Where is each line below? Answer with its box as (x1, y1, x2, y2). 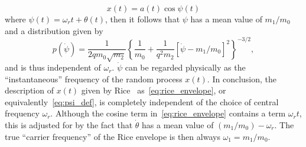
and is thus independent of (5, 61, 101, 73)
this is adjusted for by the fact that (5, 119, 133, 131)
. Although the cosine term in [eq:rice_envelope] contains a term (50, 107, 286, 119)
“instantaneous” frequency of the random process (5, 72, 183, 85)
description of (5, 84, 54, 96)
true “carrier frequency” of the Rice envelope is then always (5, 130, 220, 142)
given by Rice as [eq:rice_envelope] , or (81, 84, 226, 96)
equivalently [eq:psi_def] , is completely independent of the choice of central (5, 95, 279, 108)
